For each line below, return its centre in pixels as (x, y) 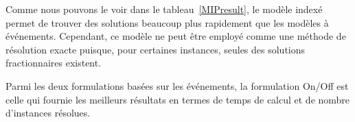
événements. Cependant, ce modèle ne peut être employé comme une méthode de (176, 36)
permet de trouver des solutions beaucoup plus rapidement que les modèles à (167, 22)
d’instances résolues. (48, 113)
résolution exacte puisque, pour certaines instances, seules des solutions (156, 49)
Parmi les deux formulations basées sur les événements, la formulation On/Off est (177, 85)
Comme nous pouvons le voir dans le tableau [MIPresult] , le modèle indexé (164, 9)
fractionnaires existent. (54, 63)
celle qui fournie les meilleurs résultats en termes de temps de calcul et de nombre (178, 99)
